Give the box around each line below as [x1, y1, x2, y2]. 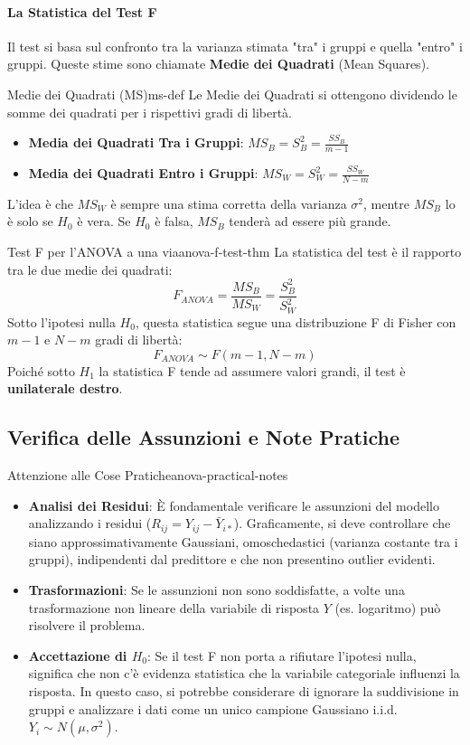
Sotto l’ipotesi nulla [7, 312, 116, 331]
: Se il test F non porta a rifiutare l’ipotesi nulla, [147, 646, 417, 665]
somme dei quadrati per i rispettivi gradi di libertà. [7, 102, 292, 121]
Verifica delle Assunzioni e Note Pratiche [7, 423, 400, 451]
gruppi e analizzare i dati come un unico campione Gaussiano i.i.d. [28, 699, 398, 718]
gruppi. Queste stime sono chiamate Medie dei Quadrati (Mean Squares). [7, 54, 429, 73]
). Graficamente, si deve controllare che [233, 514, 451, 533]
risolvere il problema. [28, 616, 146, 635]
